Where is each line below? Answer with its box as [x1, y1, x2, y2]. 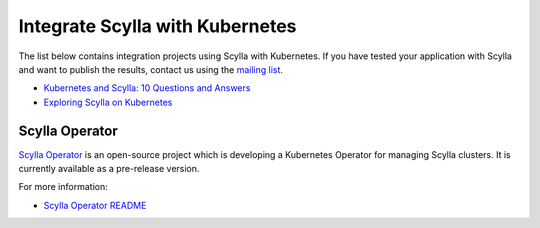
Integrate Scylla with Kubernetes [18, 15, 297, 37]
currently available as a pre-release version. [18, 163, 200, 175]
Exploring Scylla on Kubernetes [43, 96, 173, 108]
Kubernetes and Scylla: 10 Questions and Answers [43, 82, 251, 94]
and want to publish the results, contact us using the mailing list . [18, 63, 284, 75]
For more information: [18, 181, 109, 193]
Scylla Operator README [43, 199, 147, 211]
